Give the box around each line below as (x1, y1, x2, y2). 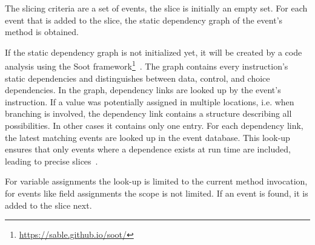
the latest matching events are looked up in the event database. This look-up (5, 131, 290, 143)
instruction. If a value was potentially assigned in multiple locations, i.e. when (5, 95, 294, 108)
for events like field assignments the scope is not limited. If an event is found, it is (5, 186, 308, 199)
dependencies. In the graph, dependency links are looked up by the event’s (5, 83, 281, 96)
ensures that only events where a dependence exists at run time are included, (5, 143, 291, 155)
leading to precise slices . (5, 154, 98, 167)
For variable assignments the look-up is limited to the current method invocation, (5, 175, 308, 188)
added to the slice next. (5, 198, 92, 211)
